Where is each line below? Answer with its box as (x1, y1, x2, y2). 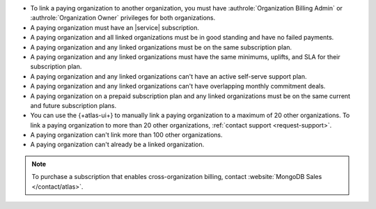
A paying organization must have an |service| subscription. (30, 23, 200, 31)
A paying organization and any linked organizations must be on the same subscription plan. (30, 42, 292, 52)
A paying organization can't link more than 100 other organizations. (30, 131, 223, 139)
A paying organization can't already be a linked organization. (30, 140, 205, 149)
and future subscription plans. (30, 101, 117, 109)
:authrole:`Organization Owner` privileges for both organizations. (30, 14, 216, 22)
